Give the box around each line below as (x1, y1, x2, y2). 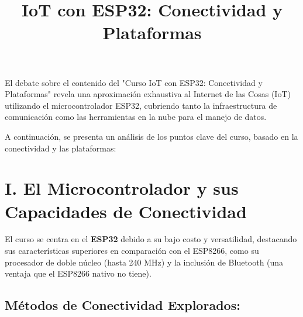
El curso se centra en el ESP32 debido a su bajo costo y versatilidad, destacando (5, 233, 297, 245)
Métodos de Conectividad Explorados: (5, 296, 240, 314)
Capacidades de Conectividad (5, 199, 247, 223)
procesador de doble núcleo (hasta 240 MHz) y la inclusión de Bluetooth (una (5, 256, 284, 268)
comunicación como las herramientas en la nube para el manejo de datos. (5, 111, 267, 123)
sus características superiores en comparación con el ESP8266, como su (5, 244, 259, 257)
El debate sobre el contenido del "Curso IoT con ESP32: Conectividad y (5, 76, 263, 88)
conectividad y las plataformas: (5, 142, 116, 154)
